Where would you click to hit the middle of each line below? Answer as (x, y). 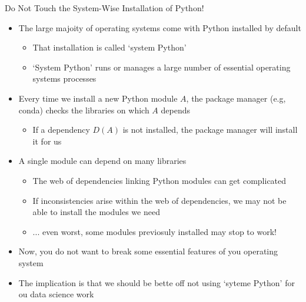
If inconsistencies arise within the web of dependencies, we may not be (159, 200)
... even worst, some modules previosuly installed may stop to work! (154, 231)
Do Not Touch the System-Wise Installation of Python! (104, 8)
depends (175, 110)
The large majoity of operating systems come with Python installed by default (160, 27)
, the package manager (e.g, (236, 98)
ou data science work (56, 294)
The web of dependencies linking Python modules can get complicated (159, 180)
